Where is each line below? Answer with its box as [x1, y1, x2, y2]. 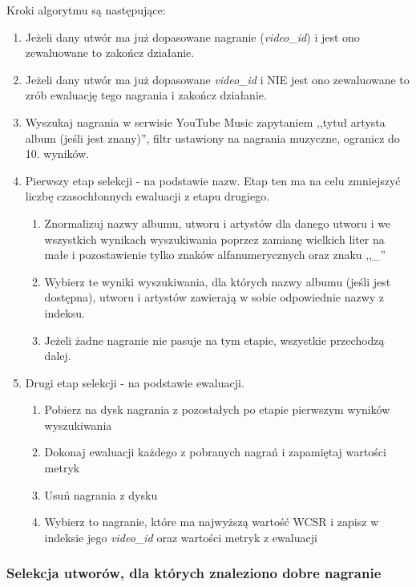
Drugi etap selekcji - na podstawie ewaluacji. [25, 374, 244, 391]
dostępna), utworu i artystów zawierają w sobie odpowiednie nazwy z [44, 289, 385, 306]
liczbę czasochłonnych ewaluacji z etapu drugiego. [25, 188, 270, 204]
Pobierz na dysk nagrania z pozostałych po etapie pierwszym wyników [44, 401, 390, 418]
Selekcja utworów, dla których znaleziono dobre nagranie [6, 563, 382, 583]
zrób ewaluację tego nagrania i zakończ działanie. [25, 87, 267, 103]
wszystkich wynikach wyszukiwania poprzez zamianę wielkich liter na [44, 230, 385, 247]
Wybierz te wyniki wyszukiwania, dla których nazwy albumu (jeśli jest [44, 273, 391, 289]
